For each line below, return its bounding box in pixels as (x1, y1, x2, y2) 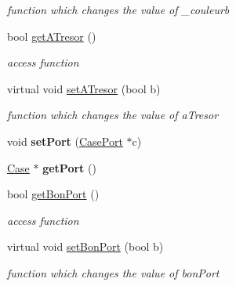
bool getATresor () (7, 27, 96, 44)
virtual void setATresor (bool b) (7, 80, 161, 96)
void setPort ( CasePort (7, 132, 123, 149)
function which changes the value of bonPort (7, 264, 220, 281)
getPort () (42, 159, 96, 176)
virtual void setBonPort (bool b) (7, 238, 164, 255)
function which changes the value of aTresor (7, 107, 219, 123)
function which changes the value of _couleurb (7, 2, 230, 17)
